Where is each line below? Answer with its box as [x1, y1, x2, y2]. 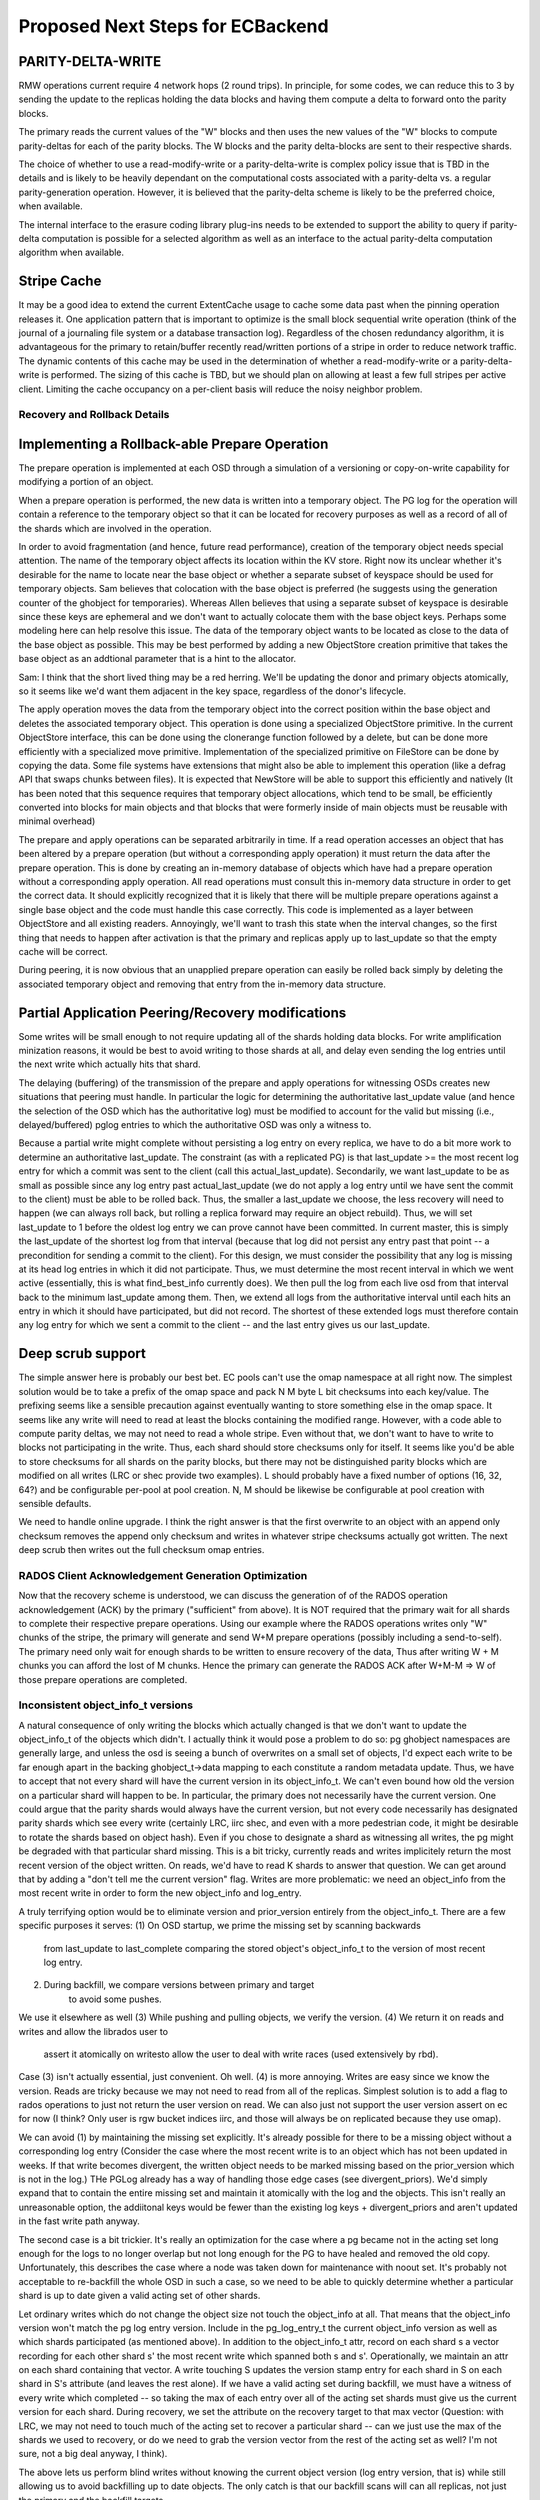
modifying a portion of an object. [18, 476, 154, 488]
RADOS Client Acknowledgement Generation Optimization [18, 1568, 308, 1582]
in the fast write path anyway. [18, 2215, 140, 2227]
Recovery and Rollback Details [18, 408, 170, 422]
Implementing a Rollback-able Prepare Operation [18, 435, 329, 452]
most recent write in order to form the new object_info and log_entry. [18, 1887, 302, 1899]
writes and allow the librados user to [18, 2025, 169, 2037]
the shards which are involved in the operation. [18, 522, 212, 534]
